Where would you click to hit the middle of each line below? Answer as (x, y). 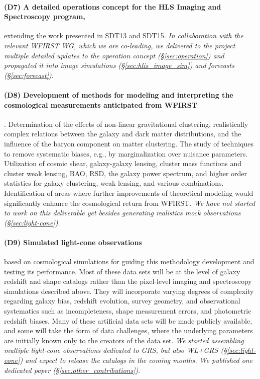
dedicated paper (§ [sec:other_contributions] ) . (72, 370)
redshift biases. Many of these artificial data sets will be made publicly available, (128, 320)
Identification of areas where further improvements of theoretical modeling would (129, 193)
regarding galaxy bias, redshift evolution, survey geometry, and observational (122, 301)
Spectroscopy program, (45, 16)
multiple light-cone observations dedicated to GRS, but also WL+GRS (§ (116, 350)
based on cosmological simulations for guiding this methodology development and (129, 261)
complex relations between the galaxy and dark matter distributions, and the (123, 134)
